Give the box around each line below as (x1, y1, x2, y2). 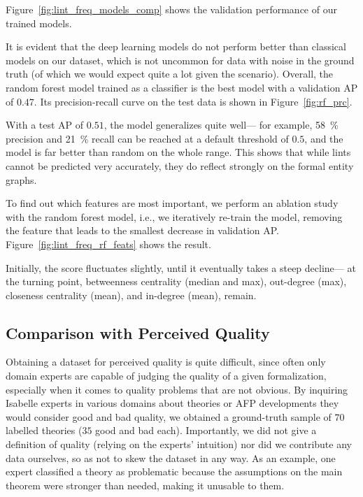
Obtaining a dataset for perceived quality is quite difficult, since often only (6, 354, 326, 369)
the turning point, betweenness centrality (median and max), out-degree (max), (6, 274, 347, 289)
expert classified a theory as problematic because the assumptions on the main (6, 464, 343, 479)
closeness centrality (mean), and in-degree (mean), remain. (6, 287, 257, 302)
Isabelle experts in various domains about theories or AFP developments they (6, 396, 339, 410)
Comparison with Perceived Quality (6, 322, 270, 343)
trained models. (6, 15, 72, 30)
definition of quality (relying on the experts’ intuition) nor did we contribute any (6, 437, 352, 452)
